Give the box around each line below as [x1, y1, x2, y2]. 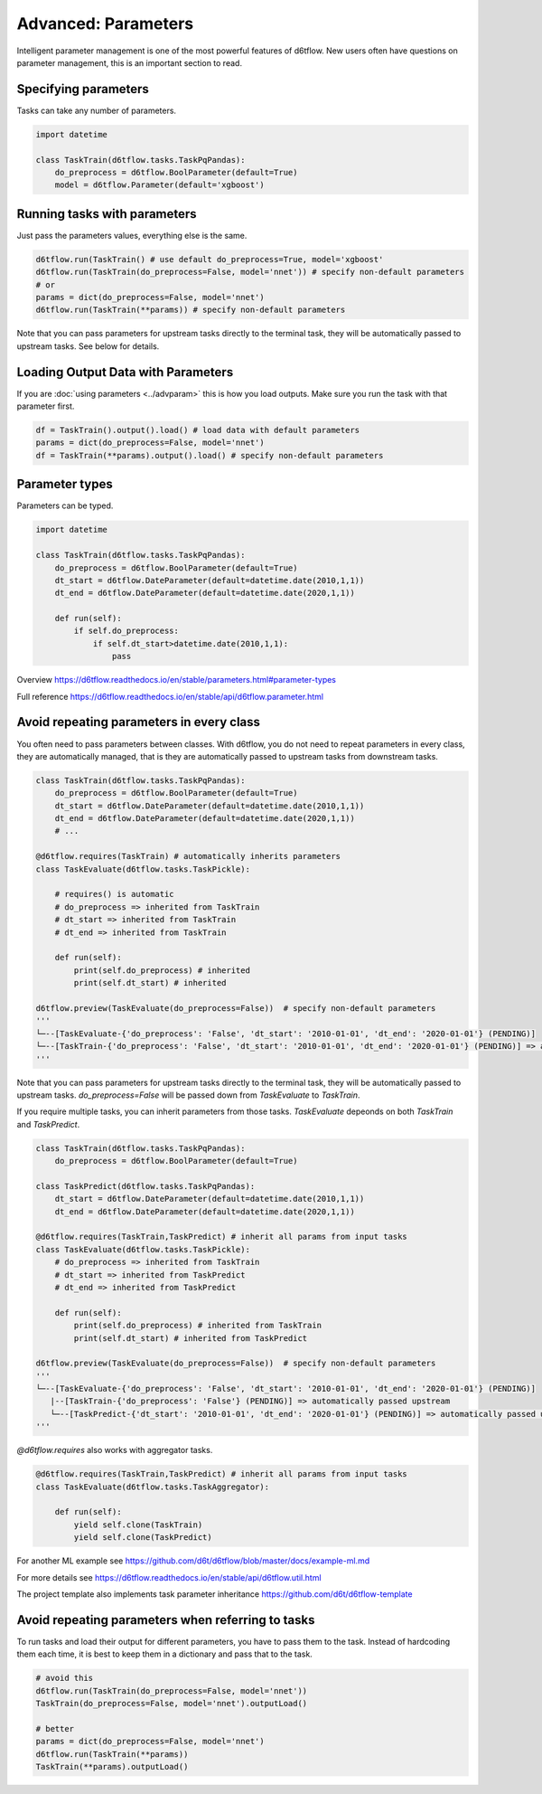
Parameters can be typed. [16, 500, 114, 511]
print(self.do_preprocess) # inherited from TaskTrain [73, 1320, 322, 1331]
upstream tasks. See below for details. [16, 340, 160, 352]
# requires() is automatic [54, 889, 175, 900]
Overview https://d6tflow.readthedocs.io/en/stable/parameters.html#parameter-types [16, 675, 337, 685]
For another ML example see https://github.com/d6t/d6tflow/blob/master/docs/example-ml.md [16, 1555, 370, 1566]
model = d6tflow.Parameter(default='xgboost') [54, 180, 266, 190]
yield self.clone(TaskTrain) [73, 1519, 203, 1530]
